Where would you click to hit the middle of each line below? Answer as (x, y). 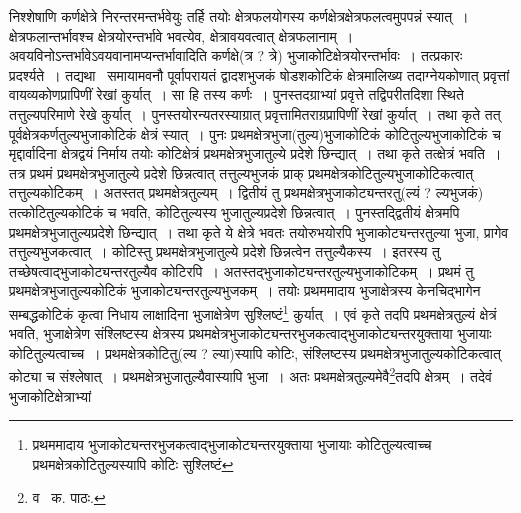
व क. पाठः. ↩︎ (69, 497)
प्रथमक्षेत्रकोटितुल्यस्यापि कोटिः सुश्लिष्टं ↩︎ (133, 463)
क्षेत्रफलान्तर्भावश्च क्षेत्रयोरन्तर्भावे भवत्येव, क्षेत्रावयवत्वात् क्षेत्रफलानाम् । (181, 35)
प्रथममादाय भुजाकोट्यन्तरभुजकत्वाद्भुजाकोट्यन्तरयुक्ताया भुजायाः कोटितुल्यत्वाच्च (232, 444)
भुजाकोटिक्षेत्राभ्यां (50, 395)
